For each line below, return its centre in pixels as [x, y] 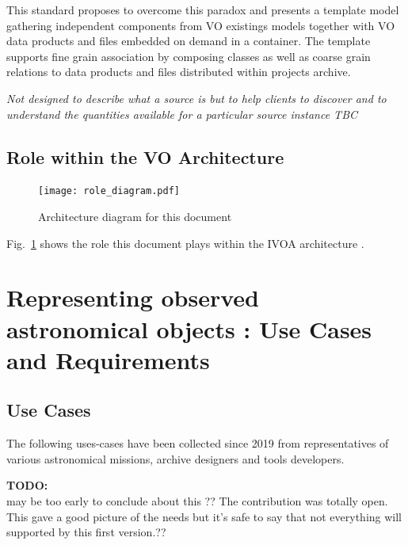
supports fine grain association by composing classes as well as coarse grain [189, 56]
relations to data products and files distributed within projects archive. [179, 72]
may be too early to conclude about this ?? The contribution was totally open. [197, 500]
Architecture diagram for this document [135, 217]
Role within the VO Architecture [145, 156]
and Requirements [108, 359]
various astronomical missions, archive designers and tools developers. [175, 458]
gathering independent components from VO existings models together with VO [201, 25]
